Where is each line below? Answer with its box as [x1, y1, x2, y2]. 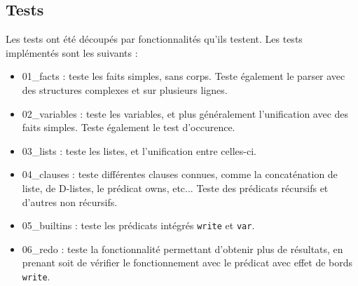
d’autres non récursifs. [22, 194, 118, 209]
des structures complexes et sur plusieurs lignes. [22, 82, 228, 97]
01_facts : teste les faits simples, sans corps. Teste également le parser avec [22, 69, 345, 83]
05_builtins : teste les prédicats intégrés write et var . [22, 218, 255, 233]
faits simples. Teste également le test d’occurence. [22, 120, 235, 135]
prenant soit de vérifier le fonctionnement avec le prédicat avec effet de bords [22, 255, 353, 270]
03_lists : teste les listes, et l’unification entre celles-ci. [22, 143, 256, 158]
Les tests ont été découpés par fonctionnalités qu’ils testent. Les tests [6, 32, 303, 46]
